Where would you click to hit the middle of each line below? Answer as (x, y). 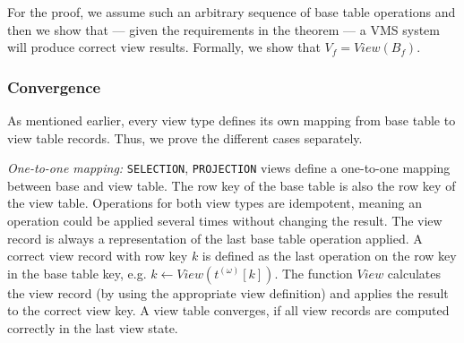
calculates (414, 273)
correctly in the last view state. (93, 328)
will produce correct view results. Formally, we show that (164, 47)
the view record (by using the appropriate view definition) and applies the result (228, 292)
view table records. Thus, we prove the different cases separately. (185, 137)
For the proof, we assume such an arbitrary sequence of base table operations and (232, 12)
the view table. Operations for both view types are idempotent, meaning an (215, 203)
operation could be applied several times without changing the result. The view (225, 221)
